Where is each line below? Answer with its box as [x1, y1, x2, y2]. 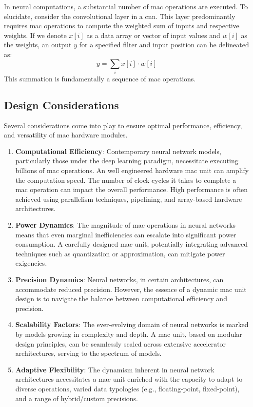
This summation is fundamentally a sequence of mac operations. [4, 73, 196, 83]
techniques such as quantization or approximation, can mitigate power [15, 248, 225, 258]
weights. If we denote [4, 30, 67, 40]
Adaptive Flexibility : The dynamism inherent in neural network [15, 364, 214, 374]
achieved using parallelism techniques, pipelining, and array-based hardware [15, 194, 242, 204]
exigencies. [15, 258, 47, 268]
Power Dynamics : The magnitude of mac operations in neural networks [15, 220, 236, 230]
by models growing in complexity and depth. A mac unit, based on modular [15, 329, 242, 339]
